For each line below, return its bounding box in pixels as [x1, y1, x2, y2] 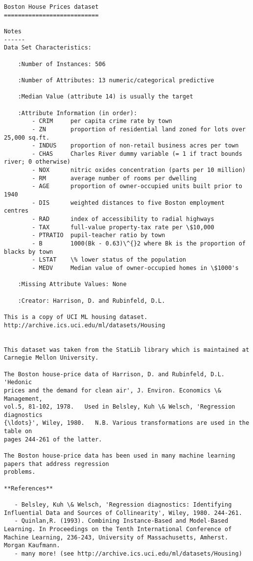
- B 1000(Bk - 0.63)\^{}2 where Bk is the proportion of [32, 240, 246, 247]
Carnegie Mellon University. [4, 354, 99, 362]
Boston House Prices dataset [4, 3, 99, 10]
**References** [4, 485, 53, 492]
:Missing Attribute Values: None [18, 281, 127, 288]
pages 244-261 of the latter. [4, 436, 102, 443]
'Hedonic [4, 379, 32, 386]
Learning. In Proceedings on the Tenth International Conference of [4, 526, 232, 533]
